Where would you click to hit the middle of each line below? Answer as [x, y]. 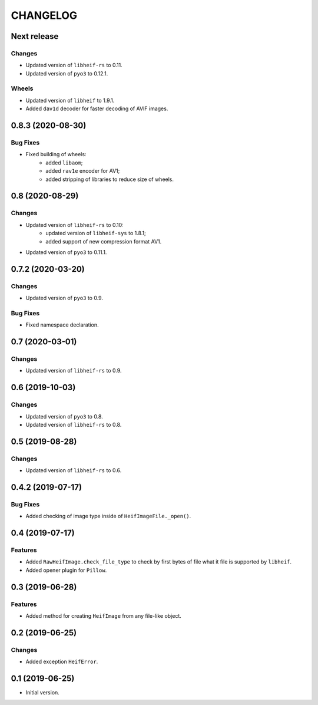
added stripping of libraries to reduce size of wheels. [110, 179]
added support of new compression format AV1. [104, 241]
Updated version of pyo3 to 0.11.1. [66, 252]
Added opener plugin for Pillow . [66, 570]
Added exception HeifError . [62, 662]
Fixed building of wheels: [56, 154]
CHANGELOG [44, 15]
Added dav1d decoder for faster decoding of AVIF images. [97, 108]
